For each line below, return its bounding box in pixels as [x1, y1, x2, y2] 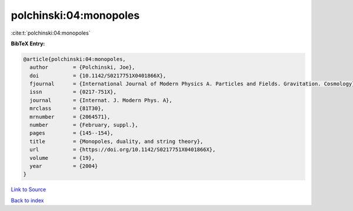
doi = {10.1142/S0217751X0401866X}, [29, 72, 166, 79]
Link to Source [11, 186, 46, 193]
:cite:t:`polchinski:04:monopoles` [11, 29, 91, 36]
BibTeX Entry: [11, 40, 45, 47]
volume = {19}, [29, 155, 95, 161]
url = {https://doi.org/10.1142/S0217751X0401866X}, [29, 146, 216, 153]
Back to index [11, 197, 44, 204]
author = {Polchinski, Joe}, [29, 64, 135, 71]
